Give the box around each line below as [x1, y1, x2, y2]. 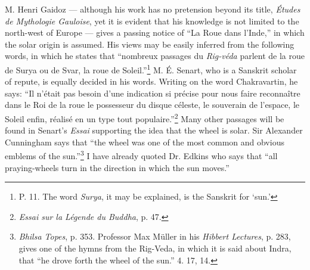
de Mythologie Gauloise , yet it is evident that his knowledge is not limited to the [5, 14, 299, 27]
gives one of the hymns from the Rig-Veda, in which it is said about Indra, [18, 242, 292, 255]
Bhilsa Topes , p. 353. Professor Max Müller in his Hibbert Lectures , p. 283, [18, 230, 291, 243]
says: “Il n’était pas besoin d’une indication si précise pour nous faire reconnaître [5, 86, 300, 99]
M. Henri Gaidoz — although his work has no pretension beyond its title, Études [5, 3, 300, 15]
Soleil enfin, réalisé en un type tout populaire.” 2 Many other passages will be [5, 111, 284, 125]
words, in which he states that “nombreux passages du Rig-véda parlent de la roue [5, 49, 305, 62]
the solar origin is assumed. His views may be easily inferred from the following [5, 38, 294, 50]
